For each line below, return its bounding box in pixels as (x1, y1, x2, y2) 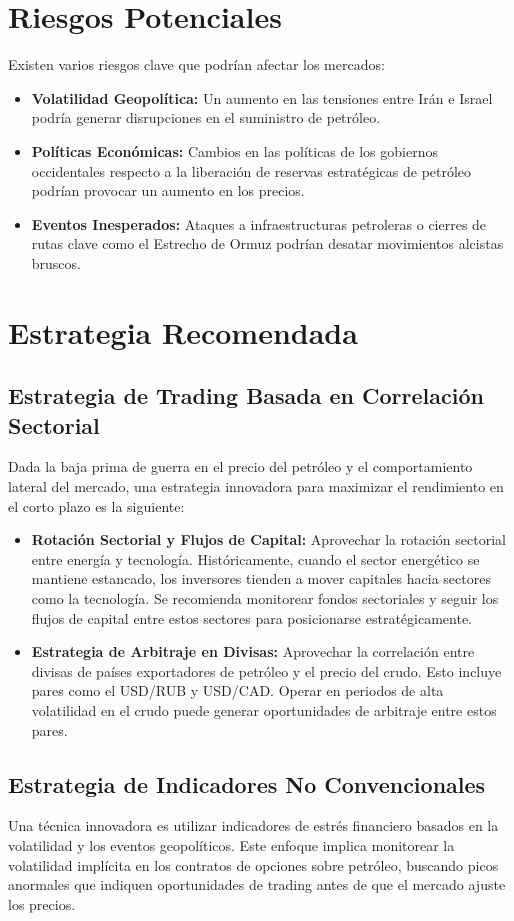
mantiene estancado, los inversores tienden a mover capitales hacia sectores (31, 568, 491, 589)
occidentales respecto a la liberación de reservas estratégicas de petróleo (31, 160, 472, 181)
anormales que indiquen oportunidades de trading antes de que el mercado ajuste (8, 874, 506, 895)
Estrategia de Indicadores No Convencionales (8, 768, 486, 799)
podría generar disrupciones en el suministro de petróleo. (31, 107, 381, 128)
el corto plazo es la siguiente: (8, 495, 185, 516)
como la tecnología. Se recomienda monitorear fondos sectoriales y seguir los (31, 588, 499, 608)
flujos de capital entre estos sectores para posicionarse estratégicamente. (31, 607, 472, 628)
